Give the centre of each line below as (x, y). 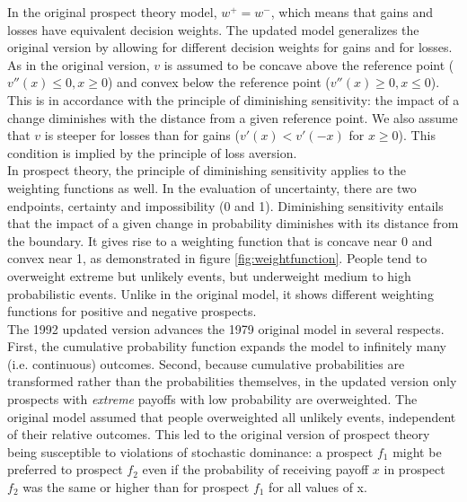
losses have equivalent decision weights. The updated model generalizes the (213, 29)
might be (417, 451)
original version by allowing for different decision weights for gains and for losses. (230, 47)
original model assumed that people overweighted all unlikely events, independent (232, 416)
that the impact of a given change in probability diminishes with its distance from (233, 223)
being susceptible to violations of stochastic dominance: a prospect (190, 451)
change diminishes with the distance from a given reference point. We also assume (233, 117)
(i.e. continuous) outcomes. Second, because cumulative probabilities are (206, 363)
